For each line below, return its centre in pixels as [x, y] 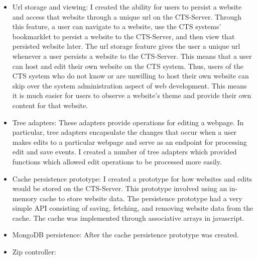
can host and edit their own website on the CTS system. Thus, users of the [128, 66]
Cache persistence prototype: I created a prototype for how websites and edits [132, 178]
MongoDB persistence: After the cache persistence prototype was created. [126, 235]
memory [25, 198]
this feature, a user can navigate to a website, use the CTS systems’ [117, 26]
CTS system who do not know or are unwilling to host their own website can [131, 76]
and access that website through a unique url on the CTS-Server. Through [127, 16]
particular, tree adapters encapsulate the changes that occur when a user [124, 132]
